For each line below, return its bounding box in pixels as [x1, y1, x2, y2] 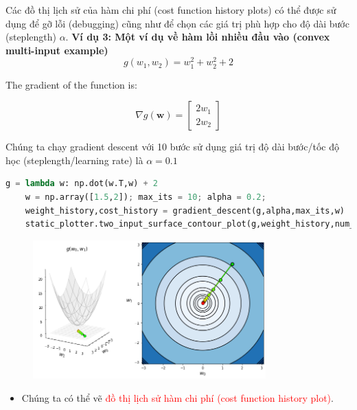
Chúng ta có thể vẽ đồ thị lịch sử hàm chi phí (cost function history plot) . [21, 390, 334, 405]
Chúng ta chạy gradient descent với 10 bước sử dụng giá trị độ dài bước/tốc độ [5, 139, 339, 154]
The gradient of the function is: [5, 77, 137, 91]
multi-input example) [5, 43, 108, 57]
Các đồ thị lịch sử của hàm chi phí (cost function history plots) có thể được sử [5, 3, 336, 16]
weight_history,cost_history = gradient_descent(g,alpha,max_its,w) [25, 205, 345, 216]
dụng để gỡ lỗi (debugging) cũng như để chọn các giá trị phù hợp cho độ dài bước [5, 16, 349, 30]
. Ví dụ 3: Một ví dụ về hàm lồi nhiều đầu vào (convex [65, 30, 330, 44]
